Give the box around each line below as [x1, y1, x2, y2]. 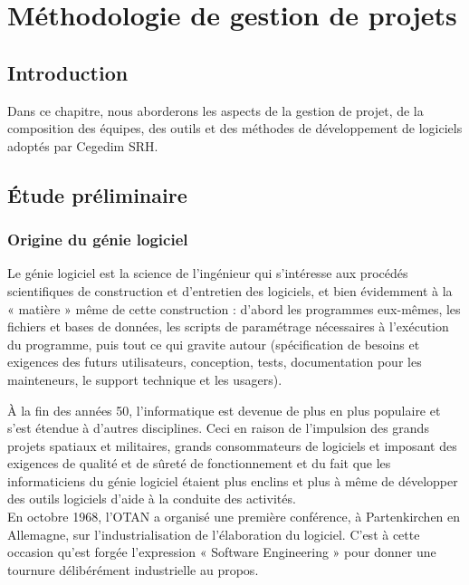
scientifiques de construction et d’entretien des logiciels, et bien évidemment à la [7, 281, 453, 300]
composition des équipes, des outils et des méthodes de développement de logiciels [7, 119, 463, 138]
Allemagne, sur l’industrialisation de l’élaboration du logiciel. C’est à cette [7, 524, 420, 543]
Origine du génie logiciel [7, 228, 188, 251]
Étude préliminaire [7, 180, 187, 208]
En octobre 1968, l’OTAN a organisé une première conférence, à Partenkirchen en [7, 507, 461, 526]
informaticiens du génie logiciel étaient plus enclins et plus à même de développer [7, 471, 458, 490]
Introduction [7, 58, 129, 86]
